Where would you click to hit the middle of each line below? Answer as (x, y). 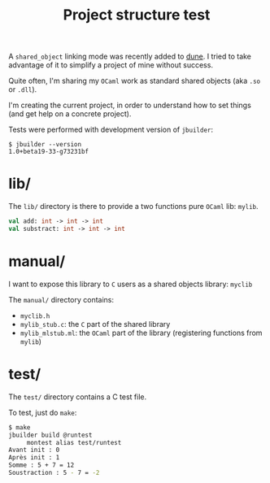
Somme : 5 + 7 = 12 (41, 465)
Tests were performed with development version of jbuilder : (111, 130)
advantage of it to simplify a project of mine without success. (111, 65)
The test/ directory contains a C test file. (78, 397)
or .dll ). (23, 89)
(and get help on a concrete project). (70, 114)
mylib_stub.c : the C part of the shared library (95, 324)
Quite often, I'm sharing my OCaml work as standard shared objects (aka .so (135, 81)
